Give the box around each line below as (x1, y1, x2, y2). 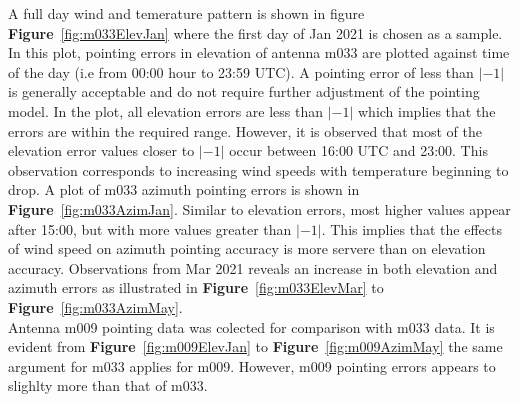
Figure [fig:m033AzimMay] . (8, 296, 183, 317)
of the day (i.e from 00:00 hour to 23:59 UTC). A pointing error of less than (8, 61, 474, 82)
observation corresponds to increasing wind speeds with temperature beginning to (8, 159, 509, 180)
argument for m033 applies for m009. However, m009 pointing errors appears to (8, 355, 496, 376)
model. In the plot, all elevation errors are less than (8, 100, 323, 121)
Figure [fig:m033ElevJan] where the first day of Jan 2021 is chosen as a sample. (8, 22, 503, 43)
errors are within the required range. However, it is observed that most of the (8, 120, 482, 141)
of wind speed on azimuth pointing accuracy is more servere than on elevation (8, 238, 486, 259)
